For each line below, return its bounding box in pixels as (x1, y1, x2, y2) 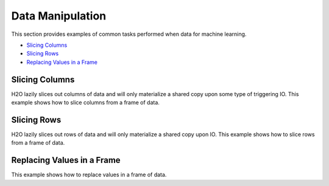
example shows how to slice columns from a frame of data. (11, 99, 160, 106)
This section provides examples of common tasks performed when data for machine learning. (11, 30, 247, 38)
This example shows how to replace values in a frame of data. (11, 171, 167, 179)
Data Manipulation (11, 9, 107, 22)
